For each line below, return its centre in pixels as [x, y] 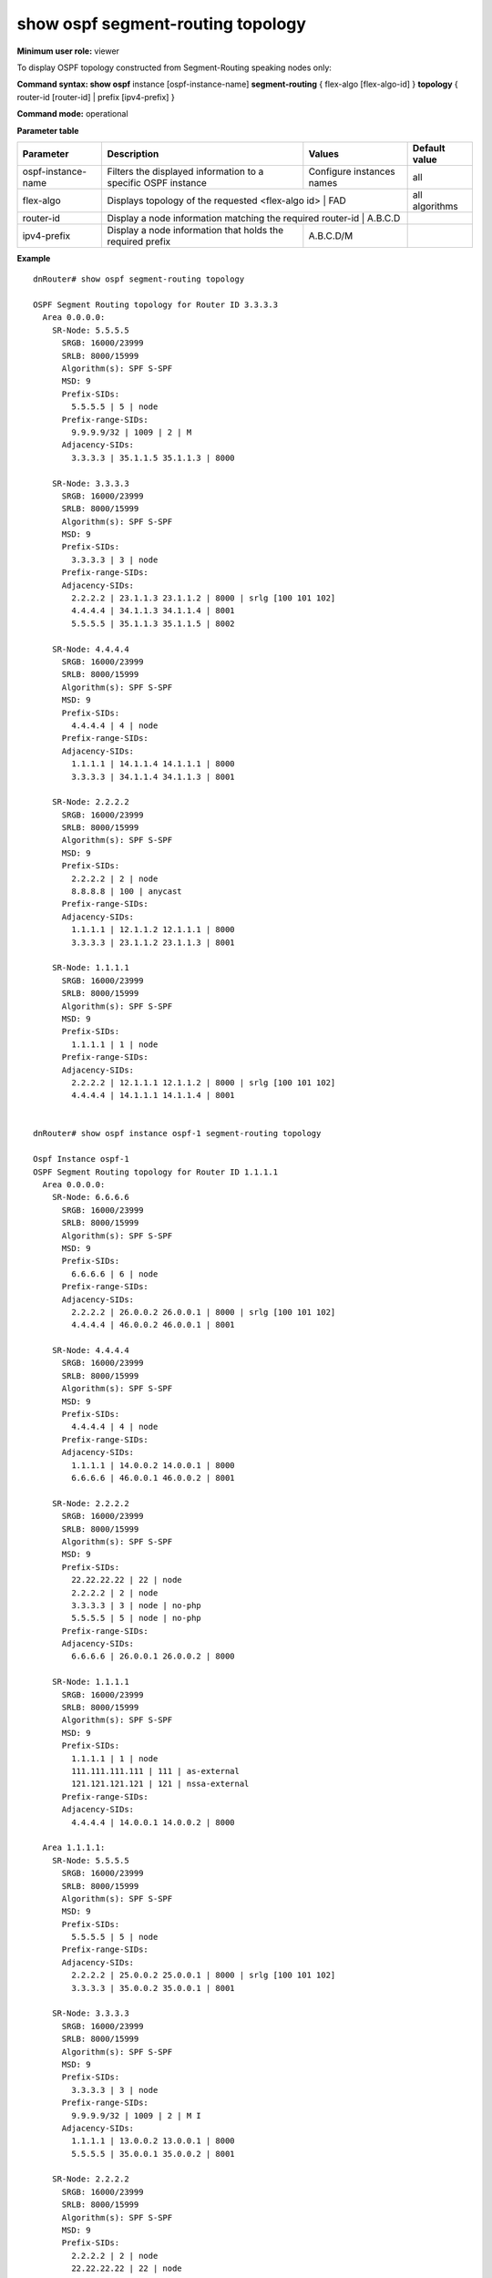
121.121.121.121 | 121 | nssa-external [160, 1784]
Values [323, 153]
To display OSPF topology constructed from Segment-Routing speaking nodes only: [174, 67]
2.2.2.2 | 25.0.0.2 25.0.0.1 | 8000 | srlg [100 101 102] [204, 1975]
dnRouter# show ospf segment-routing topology [139, 279]
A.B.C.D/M [331, 235]
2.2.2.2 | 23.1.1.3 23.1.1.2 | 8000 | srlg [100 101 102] [204, 598]
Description [133, 153]
